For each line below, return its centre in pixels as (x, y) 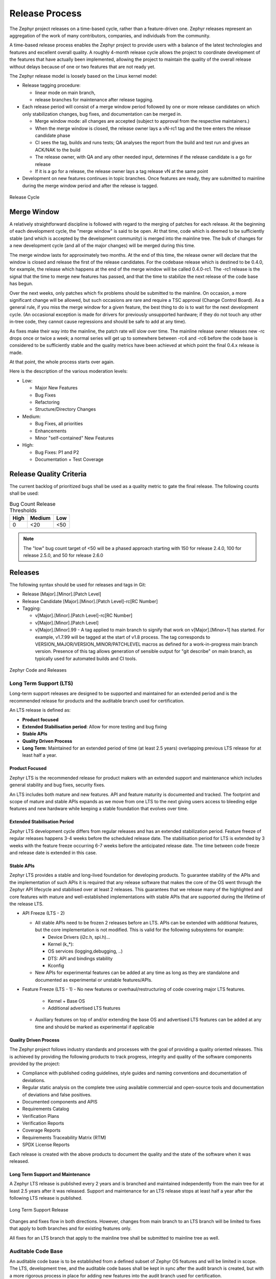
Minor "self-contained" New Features (74, 438)
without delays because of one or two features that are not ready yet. (83, 67)
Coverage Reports (41, 1130)
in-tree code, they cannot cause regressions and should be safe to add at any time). (98, 322)
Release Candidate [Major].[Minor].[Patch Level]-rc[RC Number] (90, 601)
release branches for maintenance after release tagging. (94, 100)
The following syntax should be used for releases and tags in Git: (78, 585)
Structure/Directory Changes (65, 409)
